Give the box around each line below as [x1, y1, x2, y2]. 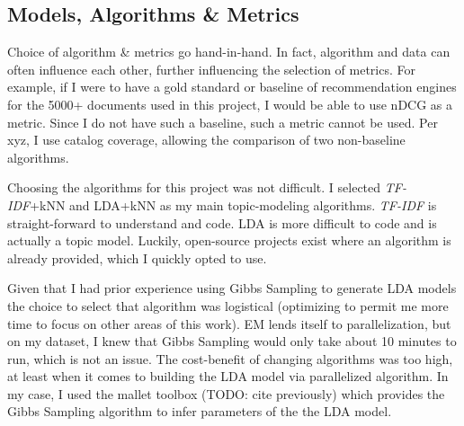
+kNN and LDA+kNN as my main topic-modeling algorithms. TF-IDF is [30, 195, 437, 214]
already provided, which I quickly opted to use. [7, 248, 267, 267]
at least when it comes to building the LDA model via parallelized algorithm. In [7, 367, 449, 386]
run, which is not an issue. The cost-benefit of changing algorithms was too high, [7, 349, 453, 368]
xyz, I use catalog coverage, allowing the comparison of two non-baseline [7, 130, 406, 149]
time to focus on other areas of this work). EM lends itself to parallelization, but [7, 314, 451, 333]
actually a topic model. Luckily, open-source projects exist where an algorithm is [7, 231, 451, 250]
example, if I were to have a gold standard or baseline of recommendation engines [7, 77, 457, 96]
